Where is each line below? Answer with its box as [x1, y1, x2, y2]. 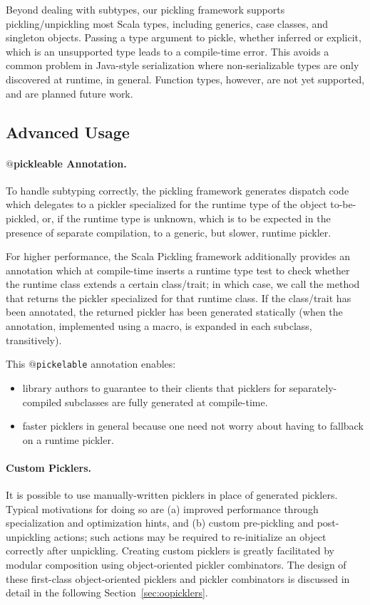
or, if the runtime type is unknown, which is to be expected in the [42, 210, 331, 225]
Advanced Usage [6, 120, 130, 143]
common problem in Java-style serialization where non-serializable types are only [6, 58, 359, 73]
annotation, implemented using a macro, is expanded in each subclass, [6, 319, 312, 333]
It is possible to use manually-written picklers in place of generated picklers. [6, 487, 338, 502]
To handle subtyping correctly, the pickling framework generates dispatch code [6, 182, 349, 197]
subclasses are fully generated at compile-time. [64, 394, 268, 409]
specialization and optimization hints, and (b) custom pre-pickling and [6, 515, 314, 530]
